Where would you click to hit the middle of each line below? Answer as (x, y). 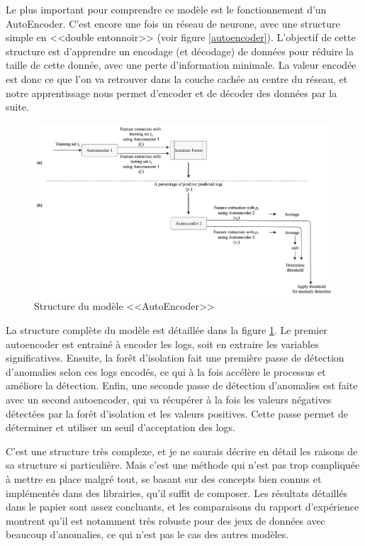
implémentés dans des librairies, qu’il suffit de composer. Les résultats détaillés (177, 492)
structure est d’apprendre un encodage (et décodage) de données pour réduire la (180, 51)
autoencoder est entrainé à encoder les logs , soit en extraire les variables (162, 344)
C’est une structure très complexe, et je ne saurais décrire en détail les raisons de (182, 451)
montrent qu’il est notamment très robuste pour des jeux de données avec (165, 520)
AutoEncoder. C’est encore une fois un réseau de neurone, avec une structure (173, 23)
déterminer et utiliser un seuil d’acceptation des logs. (120, 427)
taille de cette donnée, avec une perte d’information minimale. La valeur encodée (181, 65)
